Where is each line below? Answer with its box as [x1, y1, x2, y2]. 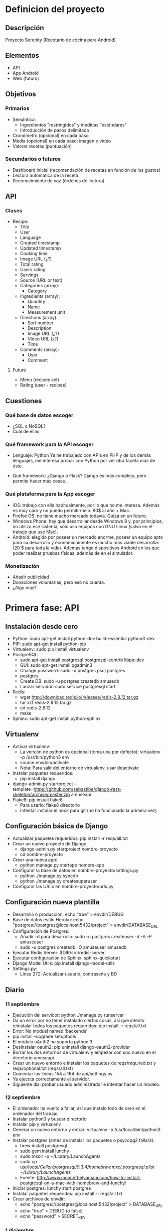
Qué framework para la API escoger [5, 441, 94, 448]
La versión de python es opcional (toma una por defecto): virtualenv [20, 749, 160, 755]
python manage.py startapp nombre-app [20, 862, 104, 868]
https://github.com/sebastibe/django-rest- [33, 786, 121, 792]
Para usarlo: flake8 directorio [20, 802, 80, 808]
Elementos [5, 51, 39, 60]
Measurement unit [27, 309, 65, 315]
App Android [12, 70, 39, 76]
